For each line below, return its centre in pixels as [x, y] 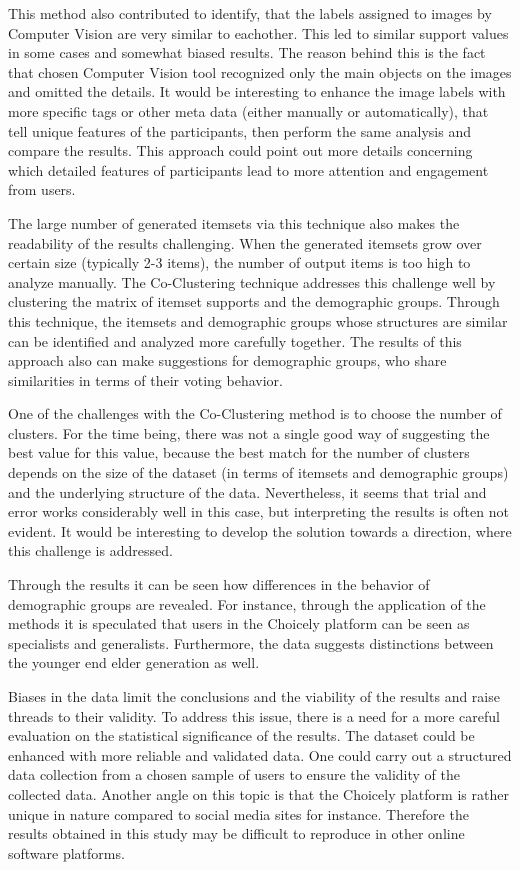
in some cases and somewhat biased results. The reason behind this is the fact [247, 52]
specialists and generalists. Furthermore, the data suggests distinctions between [251, 642]
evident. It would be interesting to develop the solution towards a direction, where [260, 530]
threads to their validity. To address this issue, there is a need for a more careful [254, 715]
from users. [42, 189]
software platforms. [66, 852]
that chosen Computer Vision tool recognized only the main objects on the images [260, 71]
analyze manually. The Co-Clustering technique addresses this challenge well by [252, 281]
